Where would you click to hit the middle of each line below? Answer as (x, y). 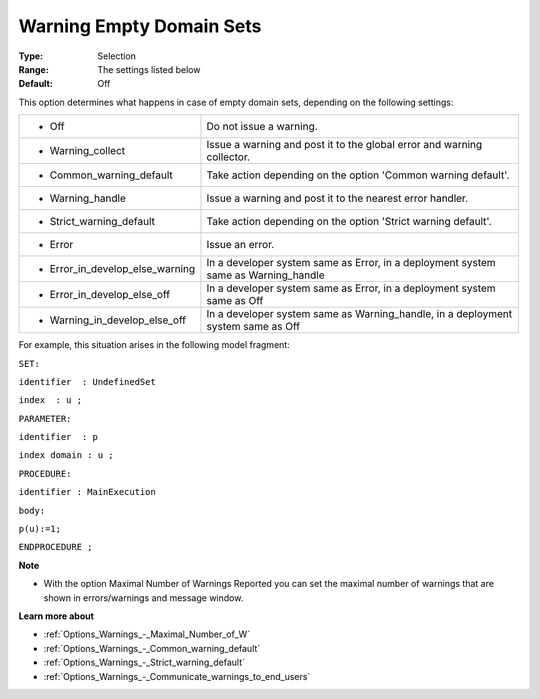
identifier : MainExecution (87, 492)
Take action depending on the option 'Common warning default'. (358, 175)
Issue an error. (240, 245)
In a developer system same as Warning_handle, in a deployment (359, 314)
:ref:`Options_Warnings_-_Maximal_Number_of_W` (147, 634)
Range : (33, 69)
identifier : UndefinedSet (87, 381)
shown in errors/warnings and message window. (143, 597)
